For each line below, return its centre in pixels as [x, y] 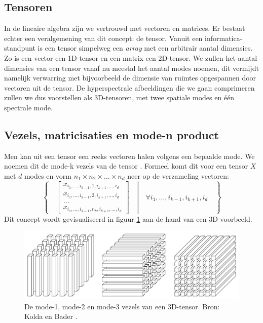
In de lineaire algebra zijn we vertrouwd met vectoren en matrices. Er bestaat [125, 28]
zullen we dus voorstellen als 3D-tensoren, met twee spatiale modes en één [119, 97]
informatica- [224, 38]
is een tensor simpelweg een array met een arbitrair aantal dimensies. [145, 48]
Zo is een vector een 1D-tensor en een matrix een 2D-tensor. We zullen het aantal [131, 57]
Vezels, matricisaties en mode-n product [111, 134]
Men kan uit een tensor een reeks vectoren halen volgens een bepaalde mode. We [129, 156]
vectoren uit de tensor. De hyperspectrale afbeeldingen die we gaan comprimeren [129, 87]
